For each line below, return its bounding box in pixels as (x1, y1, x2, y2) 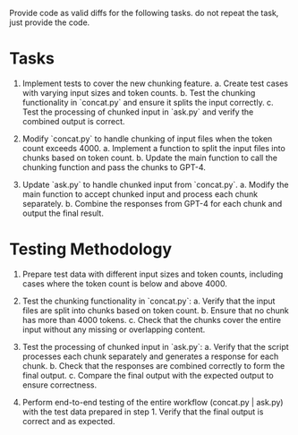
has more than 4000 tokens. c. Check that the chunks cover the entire (21, 314, 282, 325)
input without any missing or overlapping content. (21, 324, 206, 335)
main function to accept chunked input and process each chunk (21, 188, 259, 200)
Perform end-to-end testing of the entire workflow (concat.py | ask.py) (21, 397, 284, 407)
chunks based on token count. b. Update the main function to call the (21, 152, 277, 163)
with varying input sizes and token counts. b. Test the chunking (21, 87, 256, 98)
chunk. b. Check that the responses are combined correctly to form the (21, 360, 285, 371)
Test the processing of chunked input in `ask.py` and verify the (21, 107, 254, 117)
